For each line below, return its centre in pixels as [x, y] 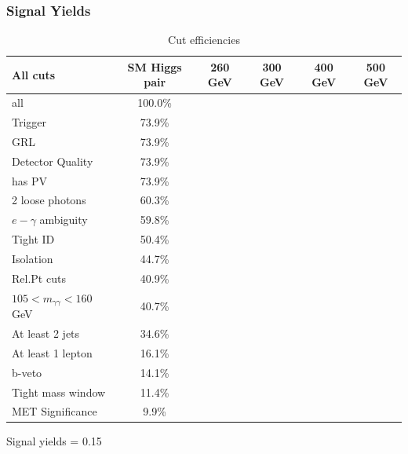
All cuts [34, 74]
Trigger [29, 122]
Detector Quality [53, 161]
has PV [29, 180]
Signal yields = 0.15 [54, 441]
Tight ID [33, 239]
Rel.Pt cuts [39, 278]
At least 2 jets [46, 333]
